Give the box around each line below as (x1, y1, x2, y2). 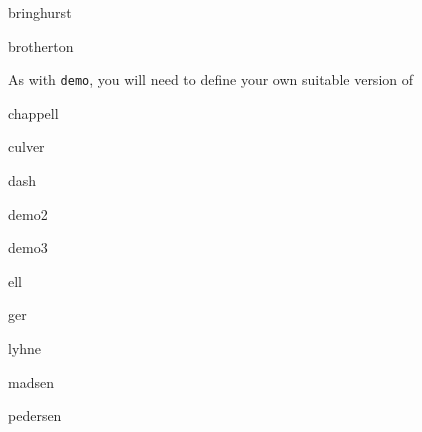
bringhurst (8, 2, 72, 22)
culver (8, 136, 45, 157)
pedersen (8, 405, 62, 426)
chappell (8, 102, 59, 123)
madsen (8, 371, 54, 392)
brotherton (8, 35, 74, 56)
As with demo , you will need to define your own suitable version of (8, 69, 414, 90)
